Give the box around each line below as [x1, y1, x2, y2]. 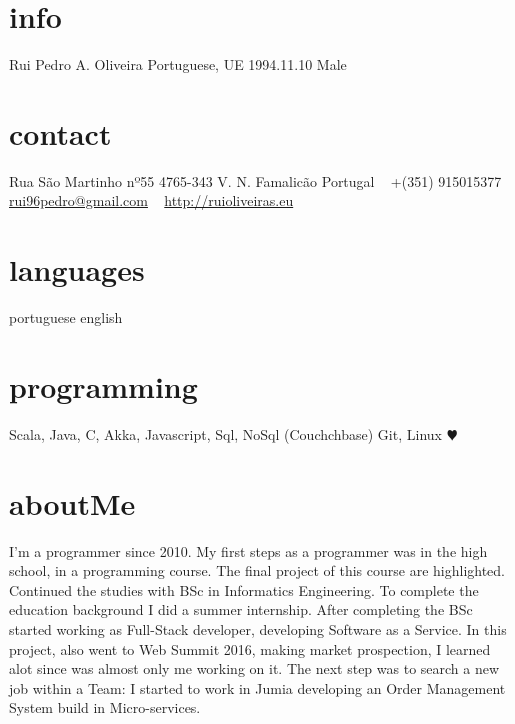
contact [9, 112, 112, 153]
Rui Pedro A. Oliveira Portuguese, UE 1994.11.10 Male [9, 54, 347, 75]
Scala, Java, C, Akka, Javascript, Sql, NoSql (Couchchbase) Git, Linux [9, 423, 442, 444]
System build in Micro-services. [9, 697, 201, 718]
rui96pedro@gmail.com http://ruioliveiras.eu [9, 190, 294, 211]
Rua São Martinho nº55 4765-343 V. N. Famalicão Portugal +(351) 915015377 [9, 170, 502, 191]
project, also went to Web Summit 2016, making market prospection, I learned [9, 638, 491, 659]
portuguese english [9, 307, 123, 328]
